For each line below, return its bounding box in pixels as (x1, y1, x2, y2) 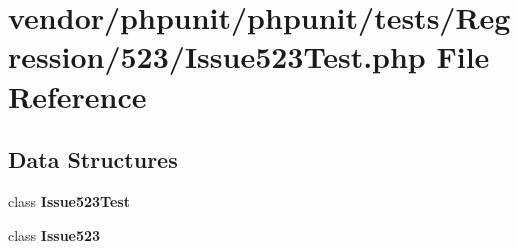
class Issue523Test (8, 190, 130, 211)
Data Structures (8, 144, 178, 175)
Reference (8, 75, 147, 116)
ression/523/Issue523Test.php (8, 36, 426, 77)
